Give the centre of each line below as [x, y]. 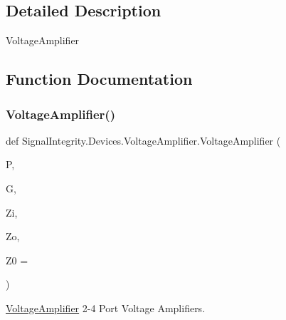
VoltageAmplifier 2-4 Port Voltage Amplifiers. [106, 308]
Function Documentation [99, 79]
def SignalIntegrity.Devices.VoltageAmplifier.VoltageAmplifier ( [143, 140]
